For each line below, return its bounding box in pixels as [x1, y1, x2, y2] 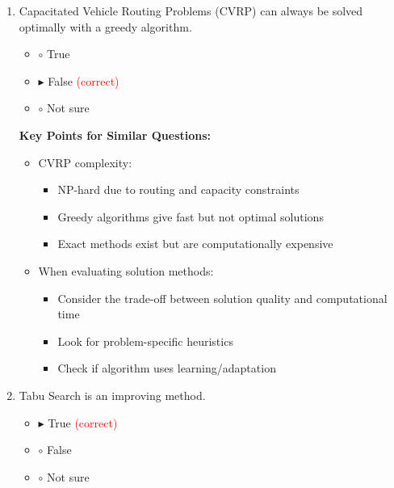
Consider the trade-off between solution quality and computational [57, 289, 388, 306]
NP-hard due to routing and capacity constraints [57, 181, 300, 198]
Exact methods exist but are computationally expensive [57, 235, 333, 252]
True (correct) [48, 414, 118, 431]
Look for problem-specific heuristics [57, 332, 233, 349]
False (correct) [48, 72, 119, 89]
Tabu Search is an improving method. [19, 386, 206, 403]
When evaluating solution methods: [38, 262, 214, 279]
